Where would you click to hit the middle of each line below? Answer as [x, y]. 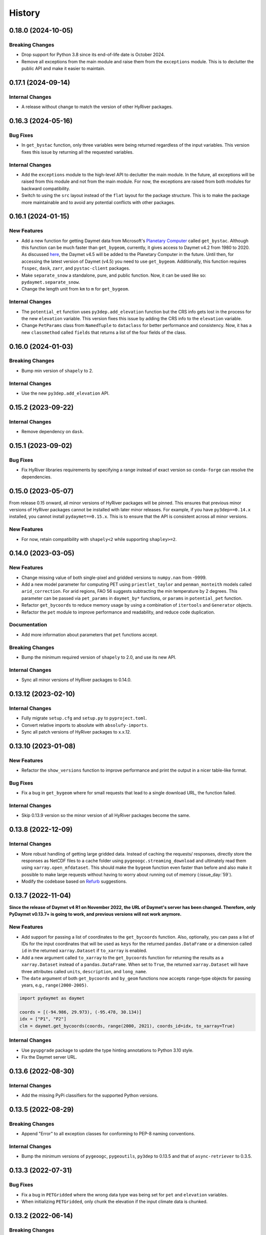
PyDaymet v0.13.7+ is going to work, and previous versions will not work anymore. [95, 914]
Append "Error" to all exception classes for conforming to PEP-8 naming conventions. [108, 1134]
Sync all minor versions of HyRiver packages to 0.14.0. [76, 680]
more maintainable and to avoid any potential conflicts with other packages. [98, 202]
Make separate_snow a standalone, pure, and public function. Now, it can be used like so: [114, 275]
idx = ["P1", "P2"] [43, 1019]
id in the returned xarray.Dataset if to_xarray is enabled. [84, 950]
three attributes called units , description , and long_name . [84, 971]
